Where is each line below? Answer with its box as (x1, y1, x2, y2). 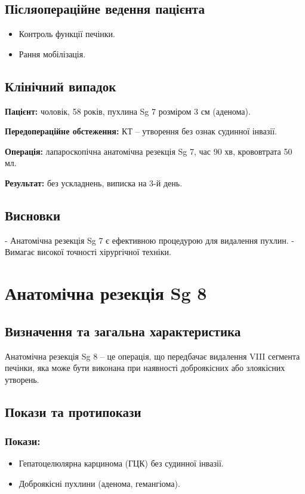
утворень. (5, 373, 39, 385)
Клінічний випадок (5, 76, 116, 95)
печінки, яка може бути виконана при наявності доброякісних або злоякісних (5, 361, 285, 374)
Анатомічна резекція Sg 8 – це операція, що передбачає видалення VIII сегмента (5, 349, 300, 362)
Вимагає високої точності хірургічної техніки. (5, 246, 171, 258)
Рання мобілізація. (19, 47, 86, 60)
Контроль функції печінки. (19, 27, 115, 40)
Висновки (5, 205, 61, 224)
